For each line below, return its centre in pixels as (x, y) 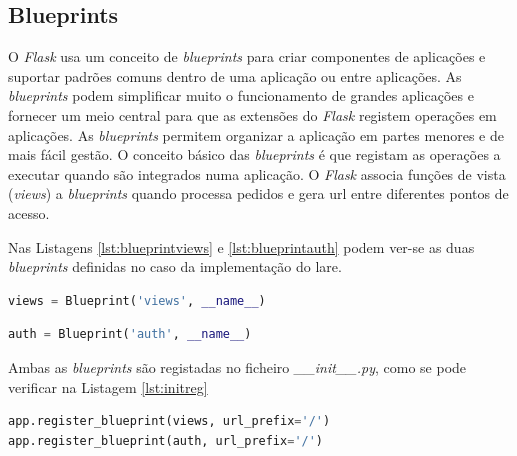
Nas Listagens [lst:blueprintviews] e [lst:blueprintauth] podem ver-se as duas (241, 246)
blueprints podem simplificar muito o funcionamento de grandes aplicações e (241, 95)
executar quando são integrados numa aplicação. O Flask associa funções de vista (257, 173)
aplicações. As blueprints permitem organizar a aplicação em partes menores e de (256, 134)
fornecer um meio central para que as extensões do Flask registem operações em (252, 114)
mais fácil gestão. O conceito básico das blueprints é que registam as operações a (254, 154)
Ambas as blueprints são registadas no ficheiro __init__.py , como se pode (237, 366)
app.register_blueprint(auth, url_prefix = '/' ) (166, 440)
